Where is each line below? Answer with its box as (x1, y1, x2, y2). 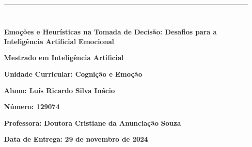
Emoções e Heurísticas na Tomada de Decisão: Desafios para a (4, 27, 217, 37)
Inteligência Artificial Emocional (4, 36, 114, 46)
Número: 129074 (4, 101, 60, 112)
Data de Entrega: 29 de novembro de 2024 (4, 134, 148, 144)
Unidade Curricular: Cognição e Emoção (4, 68, 142, 79)
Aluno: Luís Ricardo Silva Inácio (4, 85, 115, 95)
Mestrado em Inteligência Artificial (4, 52, 124, 63)
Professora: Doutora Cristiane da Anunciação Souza (4, 117, 181, 128)
